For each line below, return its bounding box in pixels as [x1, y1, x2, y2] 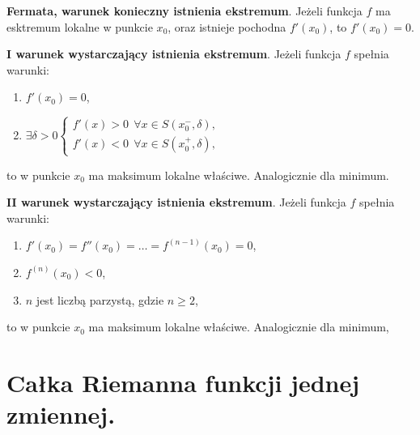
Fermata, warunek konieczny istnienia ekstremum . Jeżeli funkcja [6, 2, 363, 19]
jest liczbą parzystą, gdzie [36, 291, 164, 308]
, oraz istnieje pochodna [168, 18, 286, 35]
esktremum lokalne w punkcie [6, 18, 153, 35]
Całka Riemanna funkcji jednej [6, 365, 360, 399]
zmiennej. [6, 398, 116, 431]
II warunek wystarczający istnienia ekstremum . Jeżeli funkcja [6, 194, 346, 211]
